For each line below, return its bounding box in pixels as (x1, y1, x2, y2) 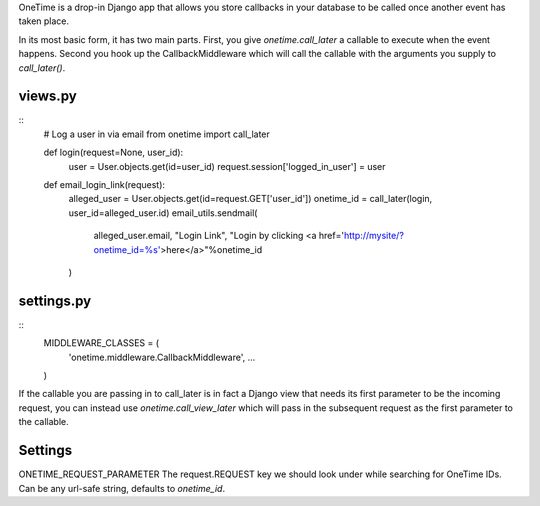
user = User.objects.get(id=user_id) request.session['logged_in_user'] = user (68, 160, 386, 172)
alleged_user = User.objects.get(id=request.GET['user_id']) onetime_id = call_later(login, (68, 193, 433, 205)
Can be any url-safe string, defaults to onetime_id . (18, 482, 225, 494)
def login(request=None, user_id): (43, 146, 184, 159)
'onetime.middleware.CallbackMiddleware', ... (68, 351, 256, 363)
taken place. (18, 15, 70, 27)
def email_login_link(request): (43, 179, 165, 191)
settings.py (18, 292, 92, 309)
